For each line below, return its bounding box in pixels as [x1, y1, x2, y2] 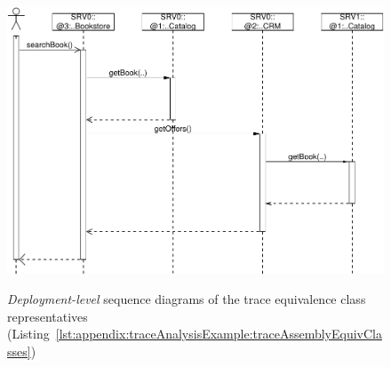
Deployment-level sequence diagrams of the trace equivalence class [7, 290, 366, 308]
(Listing [7, 324, 50, 343]
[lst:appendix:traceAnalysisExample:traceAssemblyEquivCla [55, 324, 382, 343]
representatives [7, 307, 88, 325]
